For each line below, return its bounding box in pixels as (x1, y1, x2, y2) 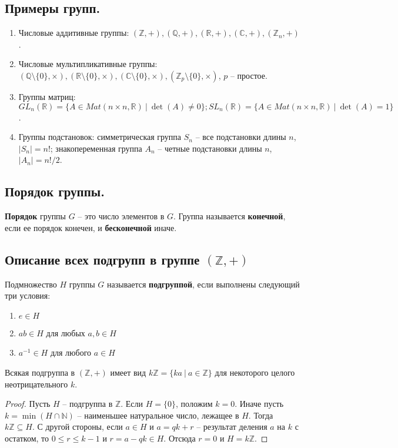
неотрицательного (5, 377, 68, 390)
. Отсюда (163, 432, 196, 444)
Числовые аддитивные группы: (18, 26, 129, 39)
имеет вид (110, 366, 146, 378)
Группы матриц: (18, 90, 76, 102)
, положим (176, 397, 213, 410)
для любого (50, 346, 92, 359)
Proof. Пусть (5, 397, 51, 410)
